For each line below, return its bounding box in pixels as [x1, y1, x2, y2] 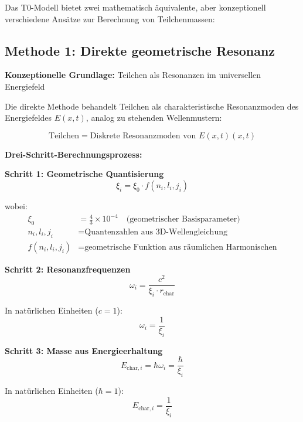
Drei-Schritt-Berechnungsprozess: [5, 148, 142, 160]
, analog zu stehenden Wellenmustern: [86, 111, 222, 124]
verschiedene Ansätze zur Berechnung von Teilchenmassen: [5, 12, 215, 25]
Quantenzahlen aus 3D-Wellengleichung [84, 227, 227, 236]
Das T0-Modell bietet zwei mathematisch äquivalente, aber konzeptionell [5, 1, 266, 13]
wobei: [5, 199, 28, 212]
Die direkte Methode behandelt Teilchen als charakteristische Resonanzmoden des [5, 100, 299, 112]
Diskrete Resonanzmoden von [90, 131, 196, 140]
